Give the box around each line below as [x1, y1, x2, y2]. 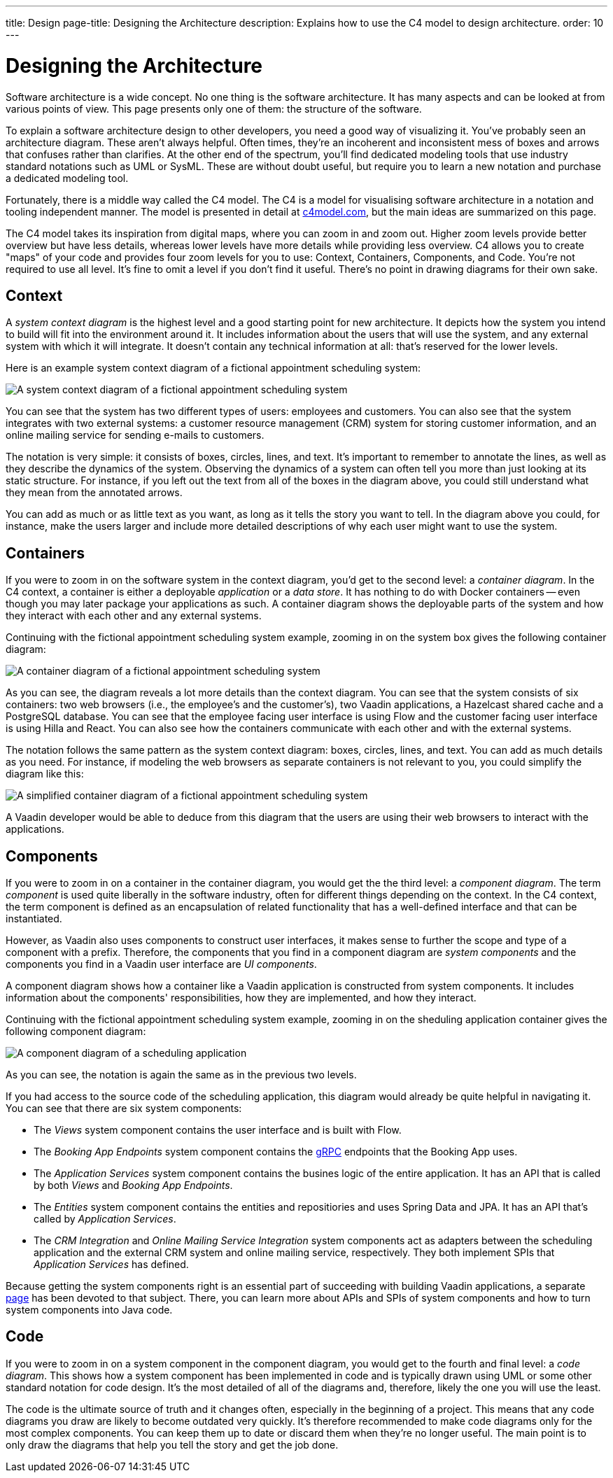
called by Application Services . [34, 1213, 176, 1225]
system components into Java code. [6, 1304, 173, 1316]
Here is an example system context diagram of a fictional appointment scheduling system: [6, 362, 421, 374]
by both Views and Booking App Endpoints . [34, 1179, 233, 1192]
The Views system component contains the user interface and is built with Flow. [34, 1124, 402, 1136]
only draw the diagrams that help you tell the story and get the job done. [6, 1438, 339, 1451]
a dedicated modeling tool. [6, 171, 129, 184]
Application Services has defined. [34, 1258, 189, 1271]
